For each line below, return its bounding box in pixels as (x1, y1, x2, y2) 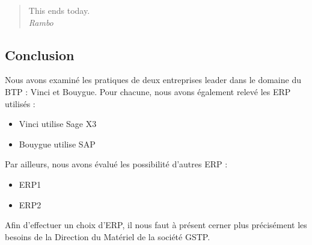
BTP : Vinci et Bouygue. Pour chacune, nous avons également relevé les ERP (5, 85, 291, 98)
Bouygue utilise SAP (19, 137, 96, 150)
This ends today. (28, 4, 90, 16)
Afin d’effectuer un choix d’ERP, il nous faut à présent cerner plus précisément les (5, 219, 307, 231)
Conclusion (5, 45, 75, 64)
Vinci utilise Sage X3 (19, 117, 97, 130)
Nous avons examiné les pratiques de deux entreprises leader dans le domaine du (5, 73, 301, 86)
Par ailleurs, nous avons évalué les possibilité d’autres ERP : (5, 158, 228, 170)
